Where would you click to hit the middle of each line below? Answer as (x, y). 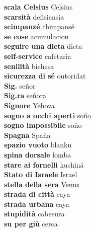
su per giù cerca (31, 224)
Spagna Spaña (27, 135)
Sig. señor (20, 85)
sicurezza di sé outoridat (45, 76)
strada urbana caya (37, 204)
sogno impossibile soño (43, 125)
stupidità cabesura (34, 214)
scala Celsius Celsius (38, 7)
